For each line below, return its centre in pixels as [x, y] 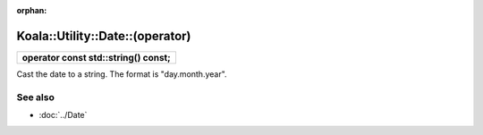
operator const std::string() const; [96, 57]
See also [36, 97]
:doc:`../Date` [63, 115]
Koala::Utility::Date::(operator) [104, 36]
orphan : [32, 10]
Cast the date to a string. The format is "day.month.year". [122, 74]
